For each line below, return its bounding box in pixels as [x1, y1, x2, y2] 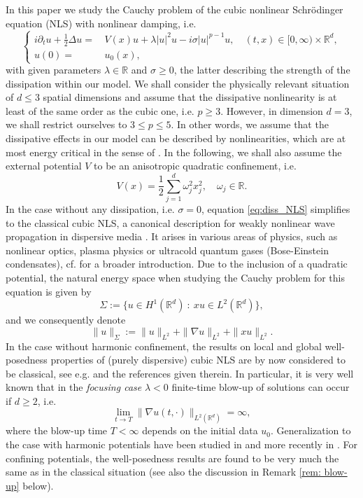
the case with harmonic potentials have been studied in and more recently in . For [6, 436, 358, 451]
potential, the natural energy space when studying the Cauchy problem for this [6, 270, 345, 284]
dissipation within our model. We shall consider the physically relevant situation [6, 76, 350, 90]
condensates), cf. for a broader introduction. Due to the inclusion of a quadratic [6, 256, 348, 271]
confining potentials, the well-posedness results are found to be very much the [6, 450, 339, 465]
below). [22, 478, 54, 492]
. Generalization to [271, 423, 351, 438]
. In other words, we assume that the [171, 117, 329, 132]
